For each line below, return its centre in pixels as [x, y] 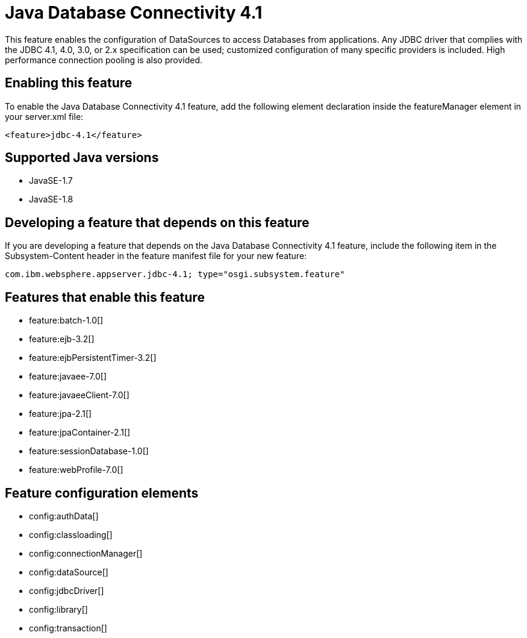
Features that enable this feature [105, 297]
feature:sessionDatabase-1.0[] [89, 451]
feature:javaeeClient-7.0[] [79, 395]
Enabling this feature [69, 83]
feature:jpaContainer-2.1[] [80, 433]
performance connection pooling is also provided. [104, 60]
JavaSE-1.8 [51, 199]
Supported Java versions [82, 158]
